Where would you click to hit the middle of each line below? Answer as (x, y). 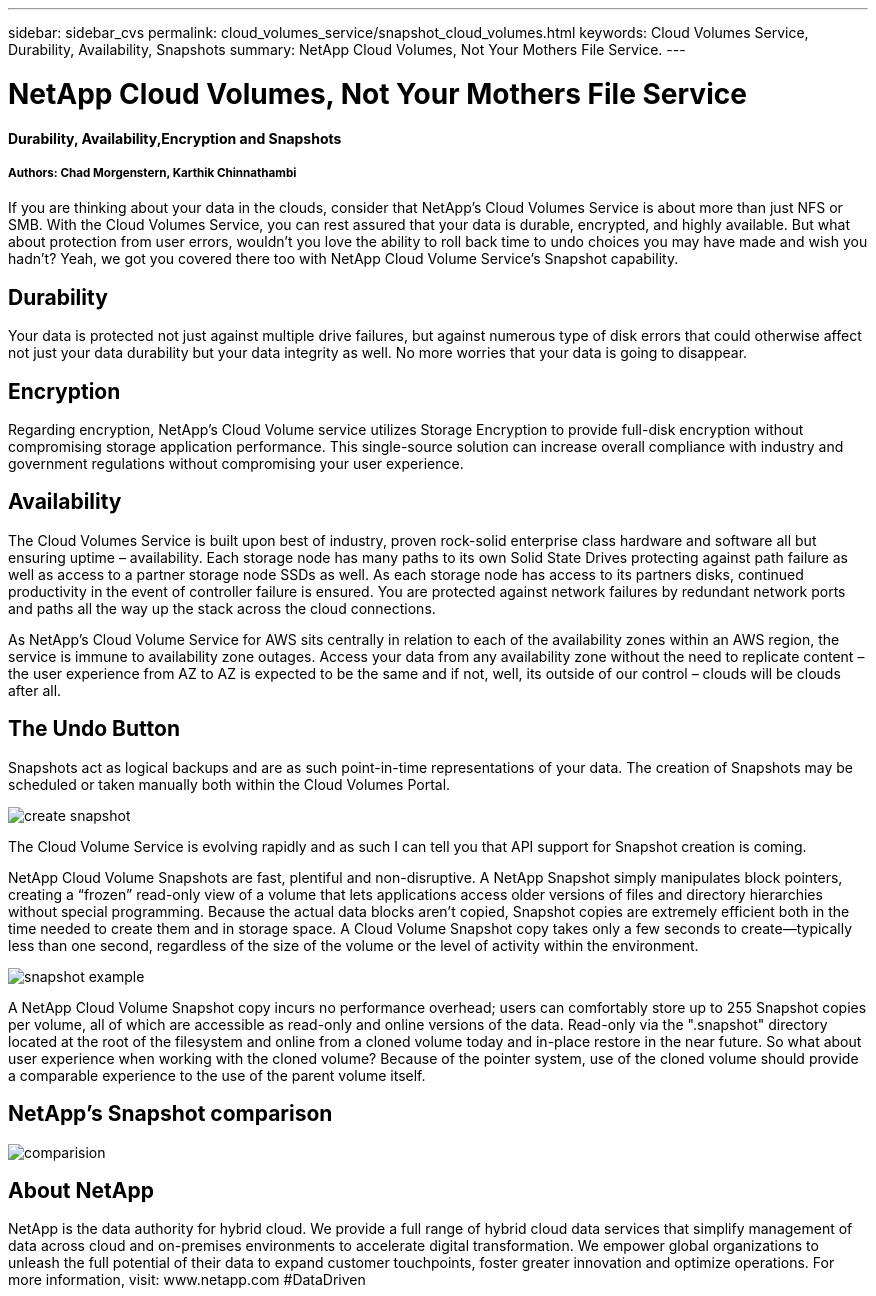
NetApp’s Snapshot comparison (170, 1114)
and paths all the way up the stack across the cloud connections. (222, 608)
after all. (35, 690)
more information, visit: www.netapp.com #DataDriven (187, 1280)
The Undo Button (94, 729)
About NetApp (81, 1190)
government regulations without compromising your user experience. (236, 463)
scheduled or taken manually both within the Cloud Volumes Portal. (229, 784)
